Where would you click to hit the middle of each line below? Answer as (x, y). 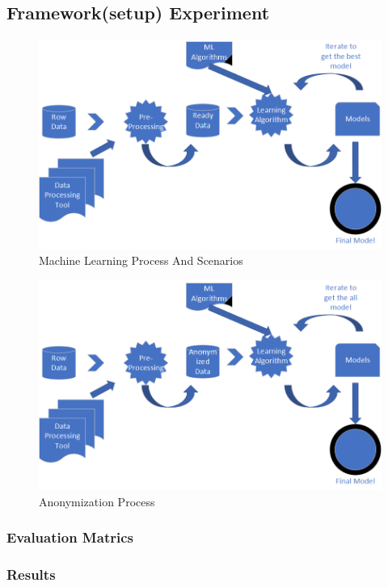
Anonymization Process (97, 501)
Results (31, 574)
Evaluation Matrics (70, 537)
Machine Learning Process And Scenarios (141, 260)
